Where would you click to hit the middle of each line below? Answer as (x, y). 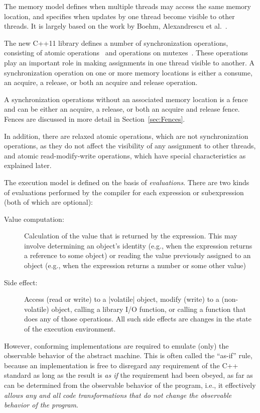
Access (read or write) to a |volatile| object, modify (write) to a (122, 299)
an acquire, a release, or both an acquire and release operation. (101, 82)
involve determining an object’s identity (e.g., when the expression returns (138, 245)
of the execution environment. (70, 329)
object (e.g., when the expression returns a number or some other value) (135, 265)
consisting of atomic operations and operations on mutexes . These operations (126, 53)
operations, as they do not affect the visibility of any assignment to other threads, (130, 146)
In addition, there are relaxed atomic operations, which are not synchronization (126, 136)
